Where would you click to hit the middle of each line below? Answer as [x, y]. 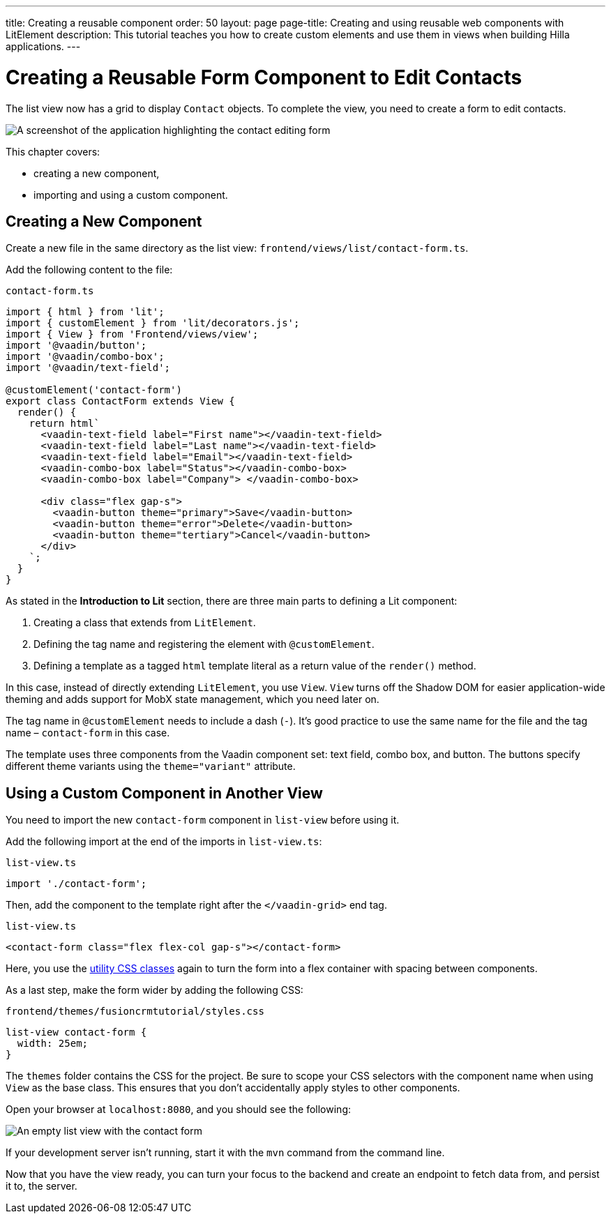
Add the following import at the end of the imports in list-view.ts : [164, 842]
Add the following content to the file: [89, 270]
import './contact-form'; [76, 884]
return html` [64, 424]
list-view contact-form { [76, 1032]
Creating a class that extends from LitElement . [145, 623]
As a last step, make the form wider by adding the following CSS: [154, 990]
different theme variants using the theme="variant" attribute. [151, 766]
